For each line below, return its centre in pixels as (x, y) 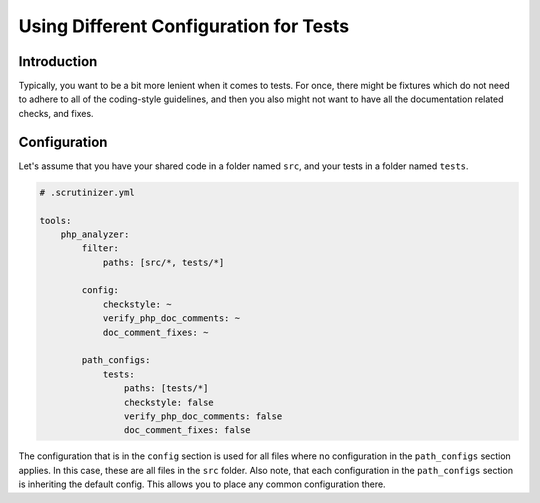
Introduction (58, 61)
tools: (55, 220)
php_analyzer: (95, 234)
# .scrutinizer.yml (87, 192)
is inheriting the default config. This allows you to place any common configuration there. (202, 484)
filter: (100, 248)
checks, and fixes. (56, 113)
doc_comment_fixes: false (187, 430)
